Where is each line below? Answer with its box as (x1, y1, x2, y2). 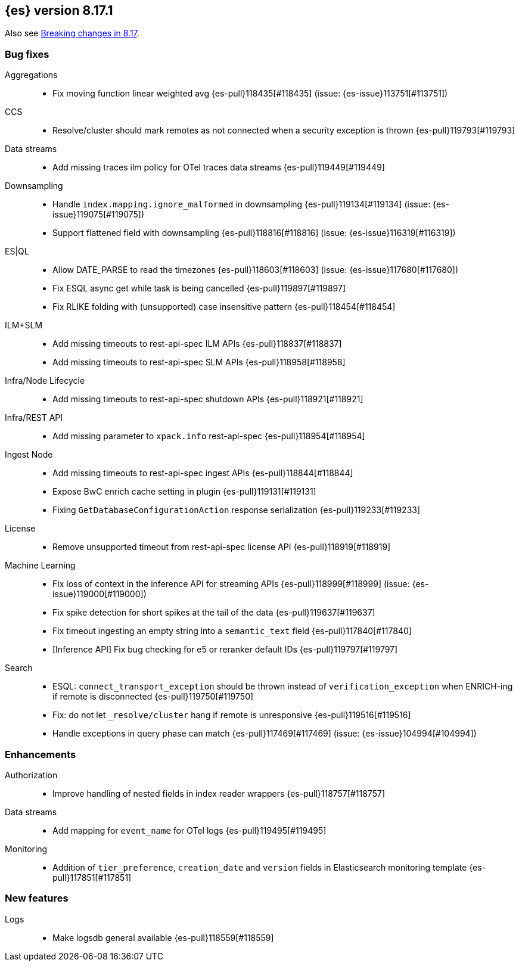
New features (5, 892, 69, 905)
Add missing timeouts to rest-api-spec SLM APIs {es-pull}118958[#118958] (52, 357, 346, 368)
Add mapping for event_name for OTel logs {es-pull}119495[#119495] (52, 825, 327, 835)
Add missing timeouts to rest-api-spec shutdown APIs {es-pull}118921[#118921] (52, 394, 363, 405)
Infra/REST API (5, 412, 63, 423)
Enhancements (5, 748, 76, 760)
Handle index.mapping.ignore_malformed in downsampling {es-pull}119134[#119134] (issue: (52, 199, 431, 210)
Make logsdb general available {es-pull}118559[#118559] (52, 932, 274, 943)
